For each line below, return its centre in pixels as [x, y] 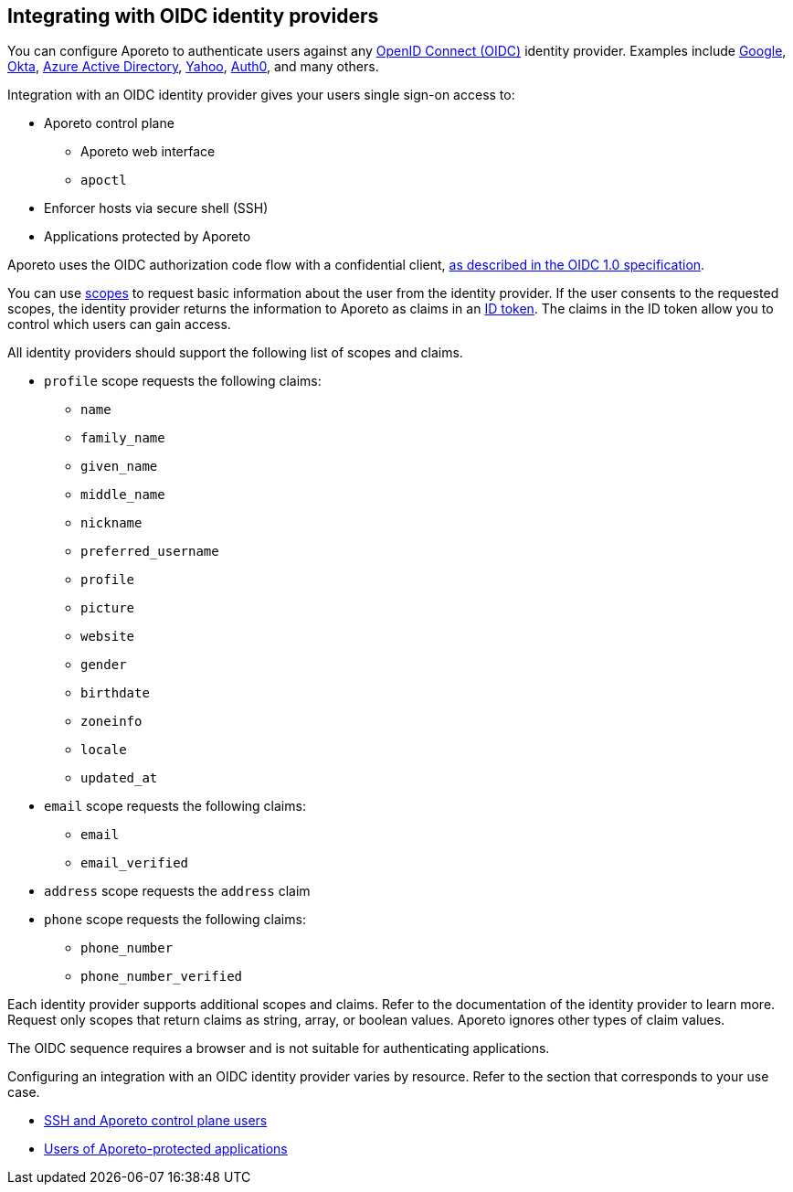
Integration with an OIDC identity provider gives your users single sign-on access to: [261, 95]
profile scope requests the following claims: [183, 381]
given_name [119, 467]
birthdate [115, 693]
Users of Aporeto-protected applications [166, 1149]
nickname [111, 523]
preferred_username [150, 552]
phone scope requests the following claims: [175, 920]
